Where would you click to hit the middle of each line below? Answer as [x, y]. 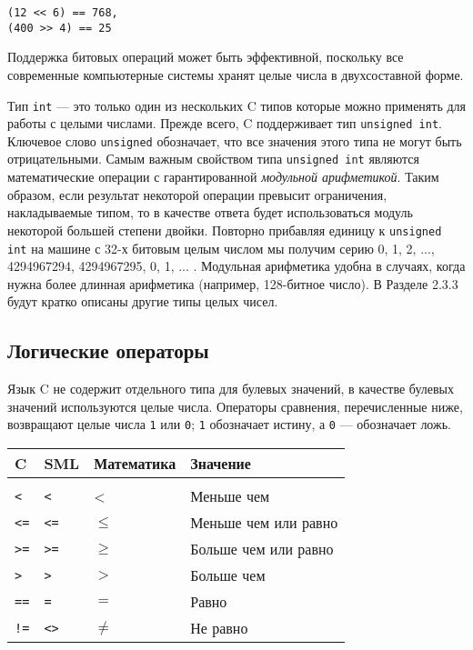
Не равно [219, 628]
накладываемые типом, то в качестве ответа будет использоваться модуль [210, 212]
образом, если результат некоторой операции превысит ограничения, [197, 194]
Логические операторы [108, 350]
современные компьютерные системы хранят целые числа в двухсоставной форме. [236, 74]
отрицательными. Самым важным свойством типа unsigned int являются [213, 159]
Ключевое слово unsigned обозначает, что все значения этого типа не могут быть [235, 140]
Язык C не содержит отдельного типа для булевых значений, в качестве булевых [231, 389]
